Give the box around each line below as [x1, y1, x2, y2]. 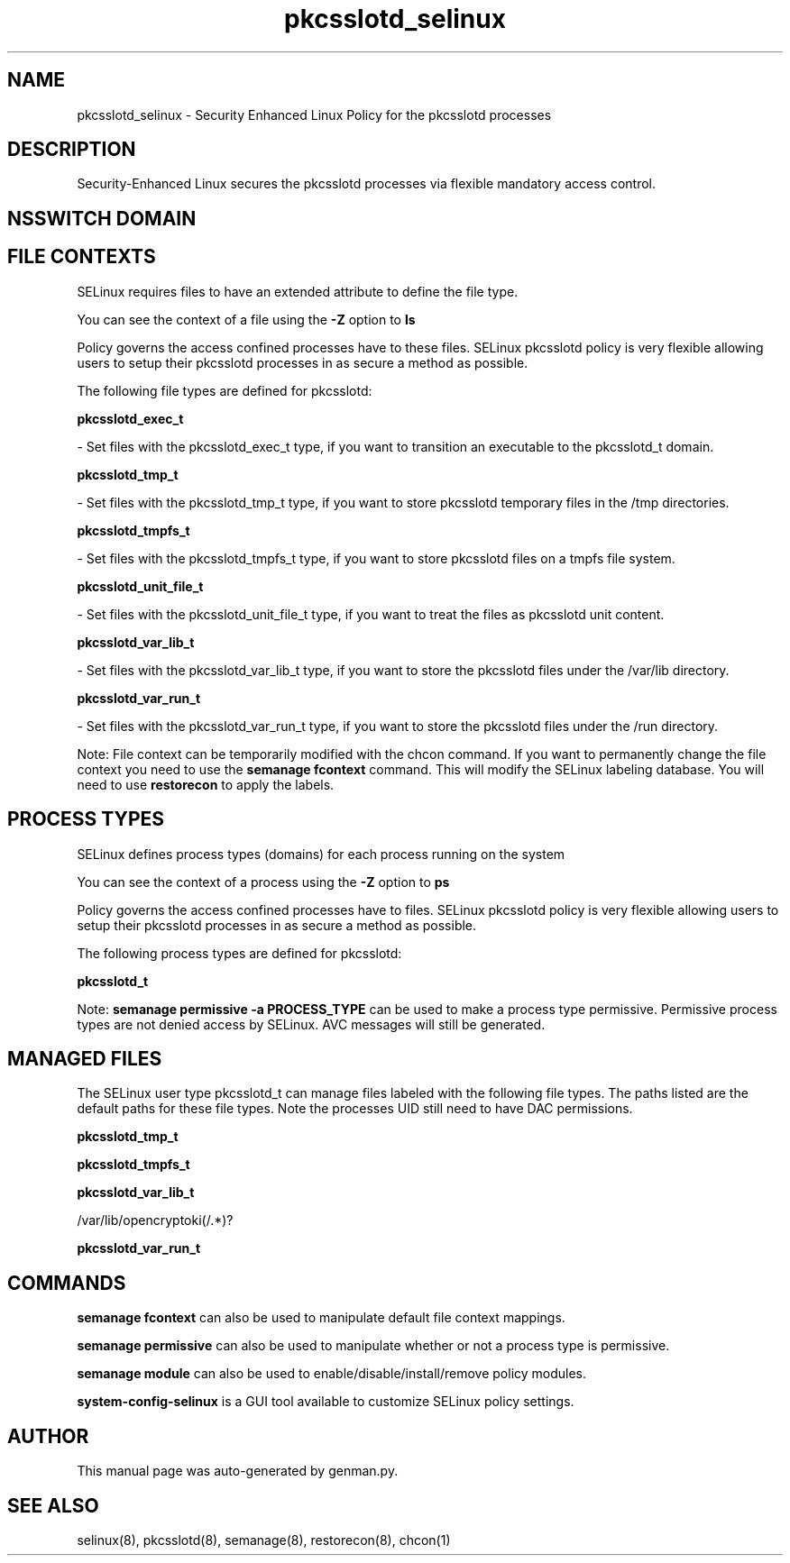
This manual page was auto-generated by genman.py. [77, 1463, 399, 1479]
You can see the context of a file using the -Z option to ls [77, 311, 416, 327]
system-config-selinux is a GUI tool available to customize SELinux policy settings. [77, 1394, 574, 1410]
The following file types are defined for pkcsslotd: [77, 382, 372, 398]
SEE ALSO [7, 1494, 99, 1517]
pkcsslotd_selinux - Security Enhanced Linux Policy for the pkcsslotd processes [77, 106, 552, 123]
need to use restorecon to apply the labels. [77, 776, 335, 792]
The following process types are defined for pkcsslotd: [77, 945, 402, 961]
